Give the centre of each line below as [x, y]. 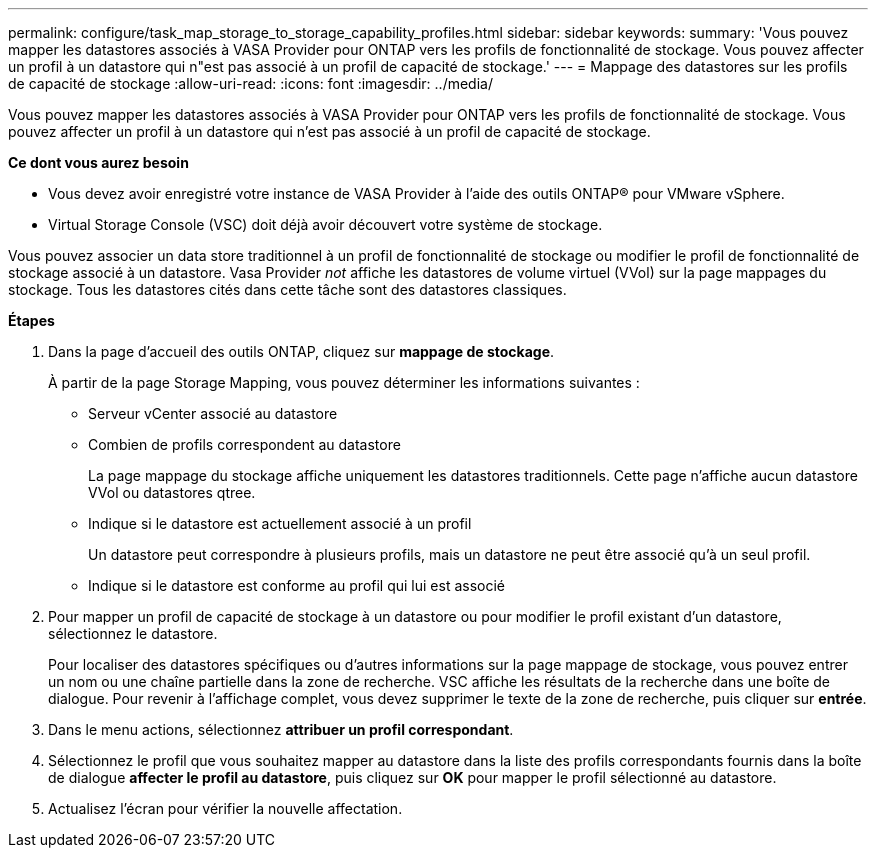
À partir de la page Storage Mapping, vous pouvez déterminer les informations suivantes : [344, 382]
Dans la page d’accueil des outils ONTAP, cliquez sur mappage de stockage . [301, 351]
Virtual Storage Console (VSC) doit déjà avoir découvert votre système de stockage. [325, 224]
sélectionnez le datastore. [133, 633]
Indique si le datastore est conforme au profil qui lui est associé [297, 585]
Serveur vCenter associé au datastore [213, 413]
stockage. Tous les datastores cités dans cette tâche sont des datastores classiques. [287, 289]
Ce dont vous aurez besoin [98, 162]
